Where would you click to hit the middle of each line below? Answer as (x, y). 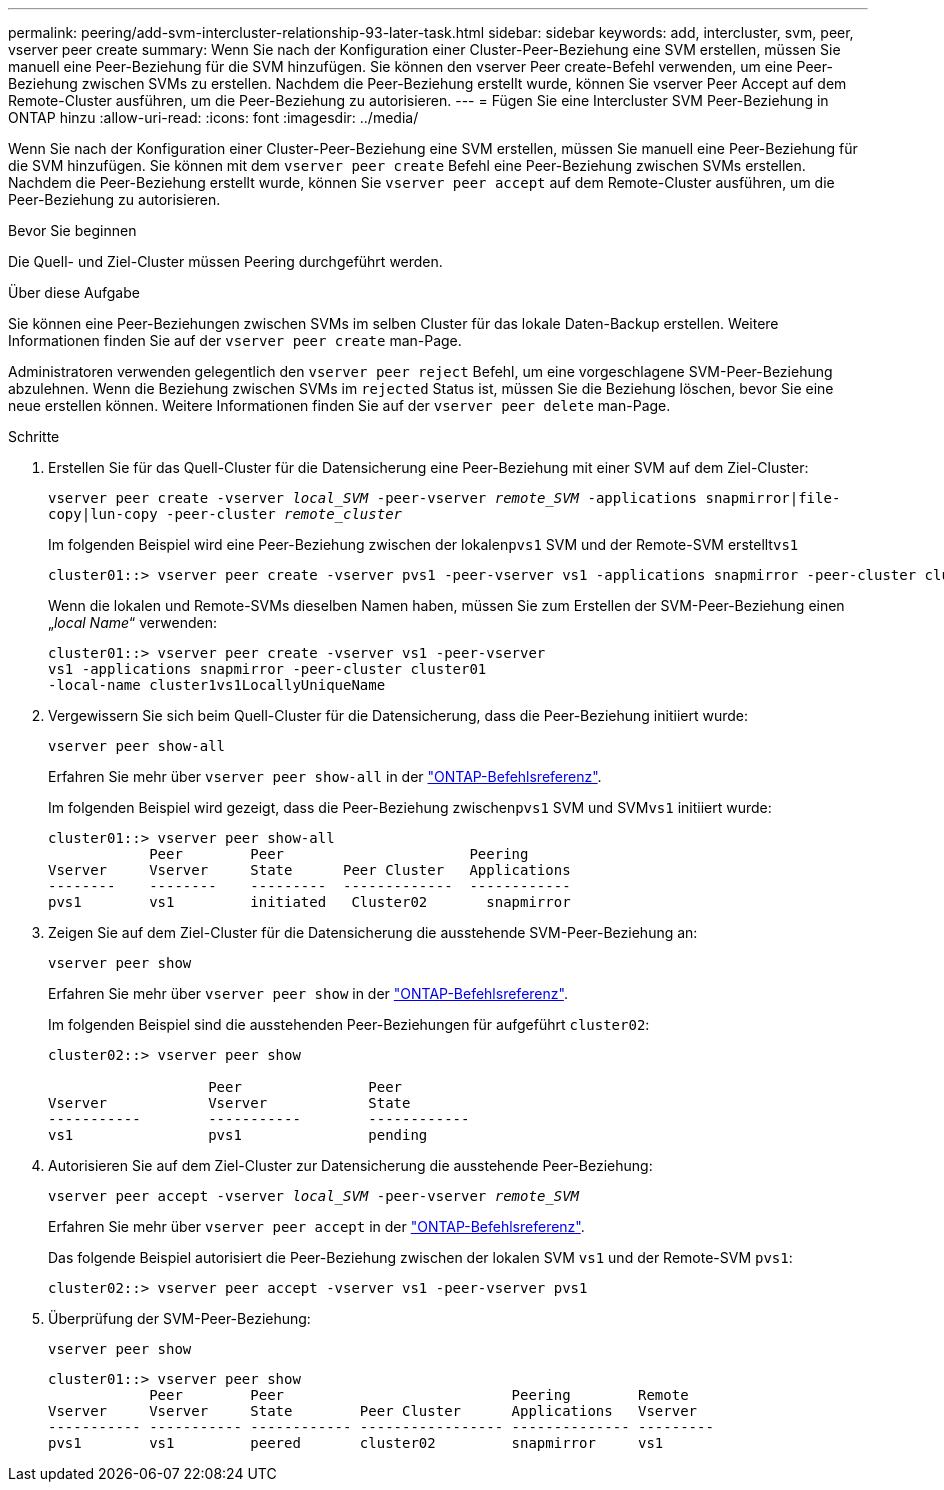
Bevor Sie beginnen (72, 230)
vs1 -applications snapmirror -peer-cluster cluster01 (267, 669)
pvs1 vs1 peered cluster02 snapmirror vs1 (356, 1443)
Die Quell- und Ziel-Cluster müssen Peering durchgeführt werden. (225, 261)
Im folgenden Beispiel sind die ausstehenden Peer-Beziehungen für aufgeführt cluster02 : (349, 1024)
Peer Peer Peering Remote (419, 1395)
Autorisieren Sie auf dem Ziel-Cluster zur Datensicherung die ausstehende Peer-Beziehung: (350, 1165)
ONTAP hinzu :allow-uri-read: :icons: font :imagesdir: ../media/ (213, 117)
